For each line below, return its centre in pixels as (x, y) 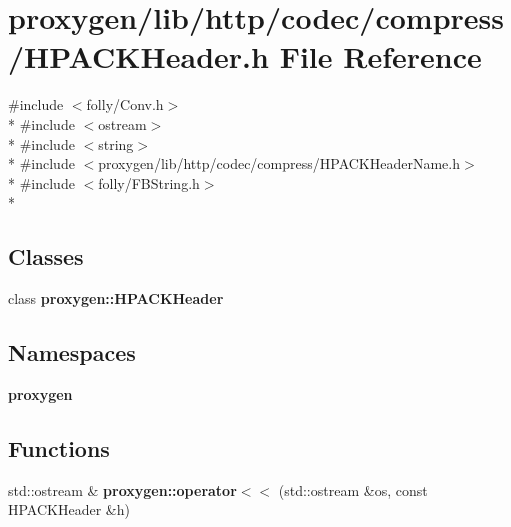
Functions (59, 447)
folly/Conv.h (125, 104)
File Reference (380, 56)
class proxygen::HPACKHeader (116, 298)
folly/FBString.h (149, 182)
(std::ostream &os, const (353, 489)
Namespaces (72, 352)
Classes (46, 256)
